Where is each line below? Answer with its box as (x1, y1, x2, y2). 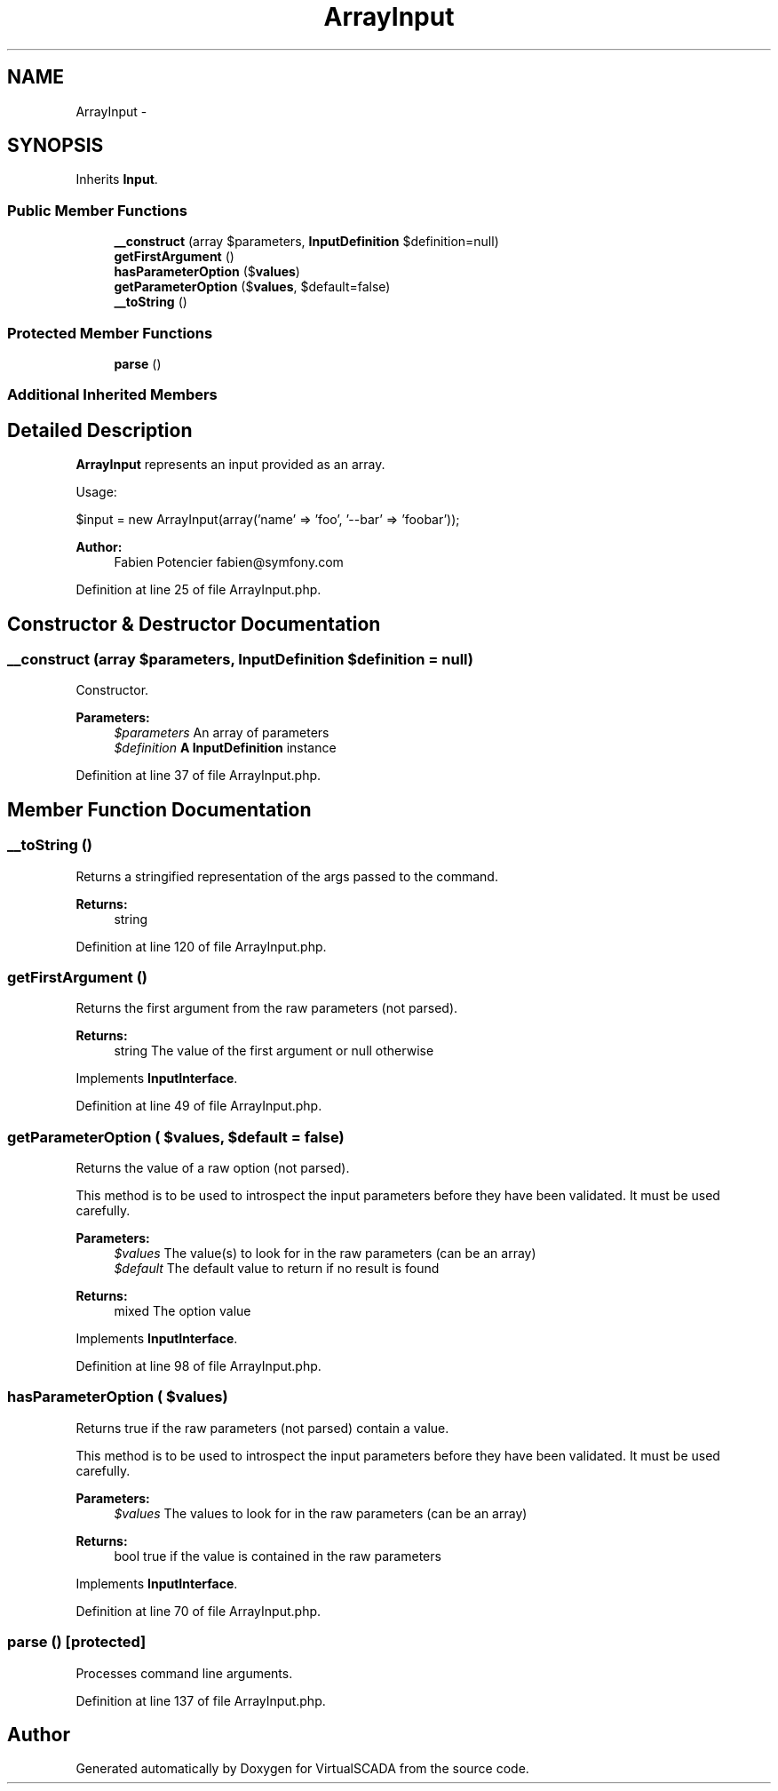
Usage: (75, 484, 117, 500)
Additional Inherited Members (7, 386, 218, 404)
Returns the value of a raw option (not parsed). (75, 1160, 350, 1176)
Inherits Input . (75, 171, 158, 187)
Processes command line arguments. (75, 1665, 293, 1681)
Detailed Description (7, 418, 193, 442)
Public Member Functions (7, 201, 187, 219)
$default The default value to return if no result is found (114, 1261, 440, 1277)
